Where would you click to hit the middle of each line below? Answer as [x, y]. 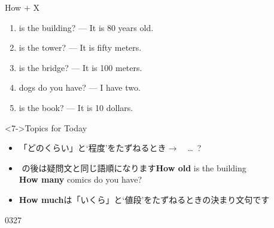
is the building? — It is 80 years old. [86, 27]
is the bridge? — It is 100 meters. [80, 67]
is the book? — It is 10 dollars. [76, 107]
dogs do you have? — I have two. [80, 87]
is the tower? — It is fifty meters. [80, 47]
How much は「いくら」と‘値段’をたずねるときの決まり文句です [144, 199]
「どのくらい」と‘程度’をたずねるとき [92, 148]
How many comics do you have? [80, 179]
